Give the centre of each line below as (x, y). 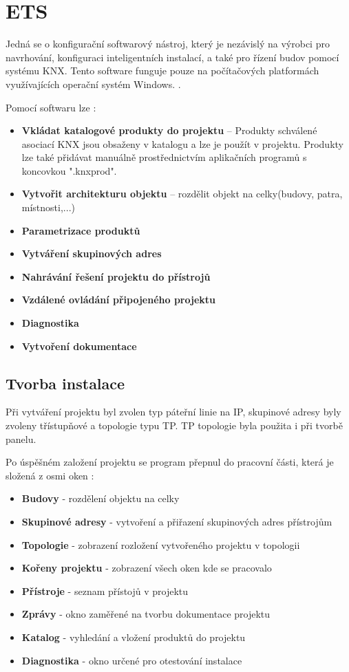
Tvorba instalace (65, 383)
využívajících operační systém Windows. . (93, 84)
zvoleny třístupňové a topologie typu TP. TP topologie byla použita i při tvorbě (174, 425)
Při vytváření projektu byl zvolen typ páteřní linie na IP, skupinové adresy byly (173, 412)
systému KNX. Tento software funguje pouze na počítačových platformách (162, 71)
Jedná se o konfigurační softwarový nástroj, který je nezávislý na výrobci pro (168, 44)
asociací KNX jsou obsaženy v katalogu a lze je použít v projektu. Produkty (182, 143)
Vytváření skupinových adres (92, 253)
